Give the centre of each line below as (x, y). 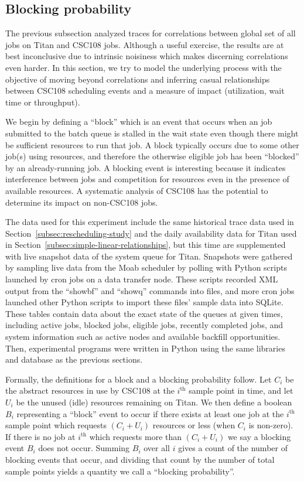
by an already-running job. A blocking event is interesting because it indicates (146, 167)
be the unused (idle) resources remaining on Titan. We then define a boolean (154, 402)
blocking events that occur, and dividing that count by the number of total (140, 459)
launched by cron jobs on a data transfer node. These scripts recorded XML (142, 279)
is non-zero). (271, 425)
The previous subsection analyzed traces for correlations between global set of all (151, 33)
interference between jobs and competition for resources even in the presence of (147, 179)
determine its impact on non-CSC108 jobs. (82, 202)
